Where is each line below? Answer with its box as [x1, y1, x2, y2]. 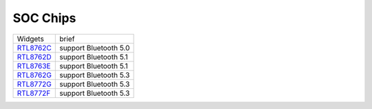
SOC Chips [12, 10, 76, 26]
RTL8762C [17, 43, 52, 52]
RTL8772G [17, 79, 52, 89]
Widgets [17, 34, 44, 43]
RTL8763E [17, 61, 51, 70]
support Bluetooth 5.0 [59, 43, 130, 52]
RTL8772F [17, 88, 51, 98]
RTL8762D [17, 52, 52, 61]
